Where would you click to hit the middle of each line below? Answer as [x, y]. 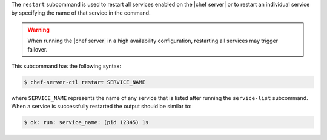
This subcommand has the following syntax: [66, 66]
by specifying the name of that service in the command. [81, 13]
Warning [38, 30]
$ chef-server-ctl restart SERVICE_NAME [84, 82]
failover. [38, 49]
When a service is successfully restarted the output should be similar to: [101, 107]
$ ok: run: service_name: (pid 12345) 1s [86, 122]
